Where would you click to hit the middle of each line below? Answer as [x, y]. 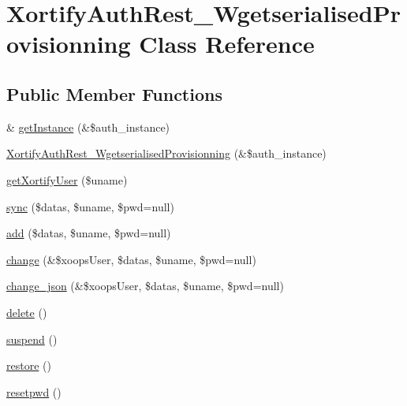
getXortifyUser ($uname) [67, 179]
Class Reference [227, 44]
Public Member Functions [114, 93]
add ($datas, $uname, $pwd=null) [89, 233]
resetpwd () [34, 391]
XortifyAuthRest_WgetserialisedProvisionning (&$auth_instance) [166, 153]
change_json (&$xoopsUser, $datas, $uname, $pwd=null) [145, 286]
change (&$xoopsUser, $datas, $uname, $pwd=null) [131, 259]
